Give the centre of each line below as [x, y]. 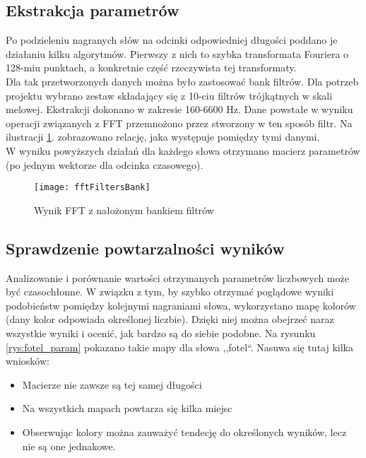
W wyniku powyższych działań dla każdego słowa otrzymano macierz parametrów [183, 150]
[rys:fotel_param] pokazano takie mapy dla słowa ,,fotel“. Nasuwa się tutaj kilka [179, 347]
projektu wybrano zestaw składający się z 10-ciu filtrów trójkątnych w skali [169, 95]
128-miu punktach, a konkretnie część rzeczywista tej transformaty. [151, 67]
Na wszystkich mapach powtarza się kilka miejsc [127, 408]
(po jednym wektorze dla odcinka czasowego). [105, 164]
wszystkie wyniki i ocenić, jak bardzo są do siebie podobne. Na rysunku [161, 333]
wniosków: [28, 361]
